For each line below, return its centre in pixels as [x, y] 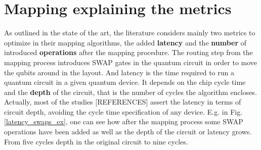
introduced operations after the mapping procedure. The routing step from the [128, 52]
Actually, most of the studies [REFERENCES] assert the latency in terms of [123, 102]
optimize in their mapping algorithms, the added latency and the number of [125, 42]
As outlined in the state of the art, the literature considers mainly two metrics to [130, 33]
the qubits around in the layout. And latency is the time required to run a [119, 72]
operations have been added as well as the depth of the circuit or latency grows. [128, 132]
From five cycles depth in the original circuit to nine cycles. [96, 141]
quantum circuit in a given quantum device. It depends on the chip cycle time [125, 82]
